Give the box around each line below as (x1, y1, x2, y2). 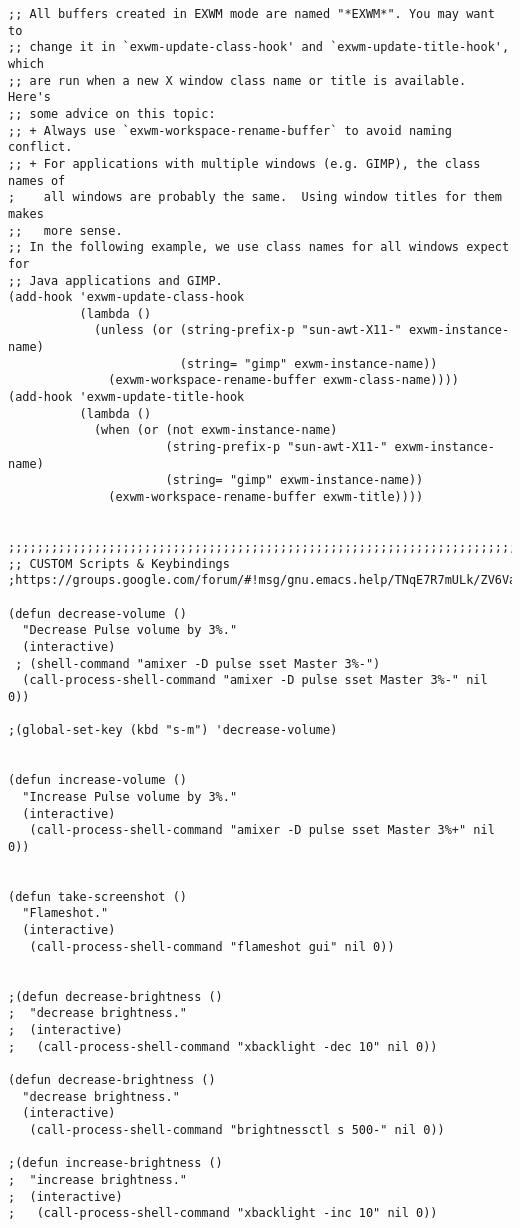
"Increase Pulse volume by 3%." (22, 789, 238, 804)
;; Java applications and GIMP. (8, 273, 223, 288)
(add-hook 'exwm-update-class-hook (8, 290, 245, 305)
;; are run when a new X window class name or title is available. (8, 73, 467, 88)
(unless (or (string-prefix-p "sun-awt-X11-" (93, 323, 402, 338)
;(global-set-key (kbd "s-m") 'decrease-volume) (8, 723, 338, 738)
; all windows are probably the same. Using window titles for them (8, 190, 502, 205)
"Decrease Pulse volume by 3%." (22, 623, 238, 638)
